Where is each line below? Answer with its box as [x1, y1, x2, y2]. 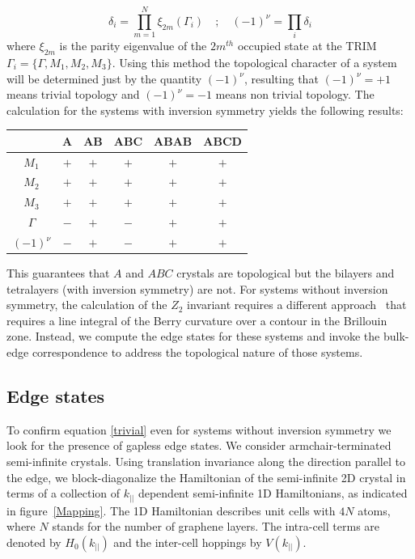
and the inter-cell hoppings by [113, 533, 262, 550]
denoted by [6, 533, 61, 550]
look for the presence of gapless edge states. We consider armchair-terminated [6, 437, 392, 454]
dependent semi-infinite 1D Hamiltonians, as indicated [138, 485, 408, 502]
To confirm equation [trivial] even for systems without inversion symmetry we [6, 421, 392, 438]
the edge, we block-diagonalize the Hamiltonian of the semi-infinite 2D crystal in [6, 468, 406, 485]
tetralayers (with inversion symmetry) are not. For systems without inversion [6, 280, 388, 297]
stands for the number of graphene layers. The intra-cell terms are [52, 518, 380, 535]
